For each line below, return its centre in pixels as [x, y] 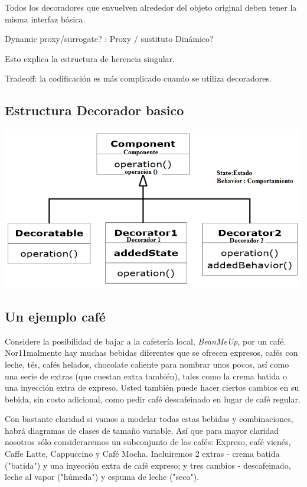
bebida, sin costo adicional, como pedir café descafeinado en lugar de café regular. [153, 399]
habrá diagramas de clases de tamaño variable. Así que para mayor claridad [142, 430]
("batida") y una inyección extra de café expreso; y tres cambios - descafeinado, [148, 465]
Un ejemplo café [55, 316]
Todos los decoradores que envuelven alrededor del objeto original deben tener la [151, 7]
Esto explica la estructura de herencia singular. [90, 58]
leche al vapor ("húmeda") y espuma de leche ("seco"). [102, 477]
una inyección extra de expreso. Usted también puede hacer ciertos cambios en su [152, 387]
